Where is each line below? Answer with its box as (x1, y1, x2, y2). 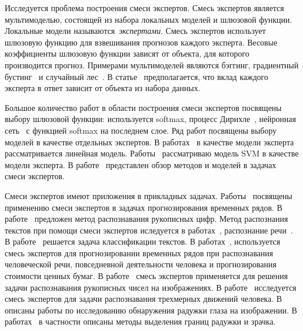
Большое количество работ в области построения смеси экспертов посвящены (5, 101, 282, 113)
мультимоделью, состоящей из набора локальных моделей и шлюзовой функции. (5, 13, 292, 25)
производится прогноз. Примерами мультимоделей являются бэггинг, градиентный (5, 58, 299, 71)
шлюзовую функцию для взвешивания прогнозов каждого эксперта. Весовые (5, 36, 277, 48)
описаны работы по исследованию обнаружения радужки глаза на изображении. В (5, 304, 297, 316)
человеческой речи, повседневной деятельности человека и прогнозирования (5, 258, 277, 270)
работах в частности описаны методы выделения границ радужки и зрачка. (5, 315, 276, 327)
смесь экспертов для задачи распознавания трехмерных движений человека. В (5, 292, 282, 305)
